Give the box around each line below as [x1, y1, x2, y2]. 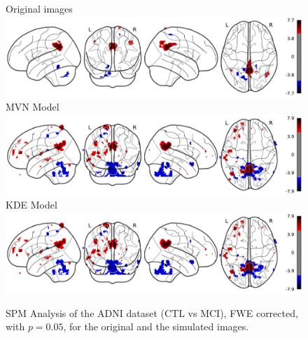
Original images [6, 1, 73, 15]
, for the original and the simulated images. [63, 319, 249, 334]
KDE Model [6, 197, 57, 212]
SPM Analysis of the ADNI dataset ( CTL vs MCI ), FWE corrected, [6, 305, 298, 320]
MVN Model [6, 99, 59, 114]
